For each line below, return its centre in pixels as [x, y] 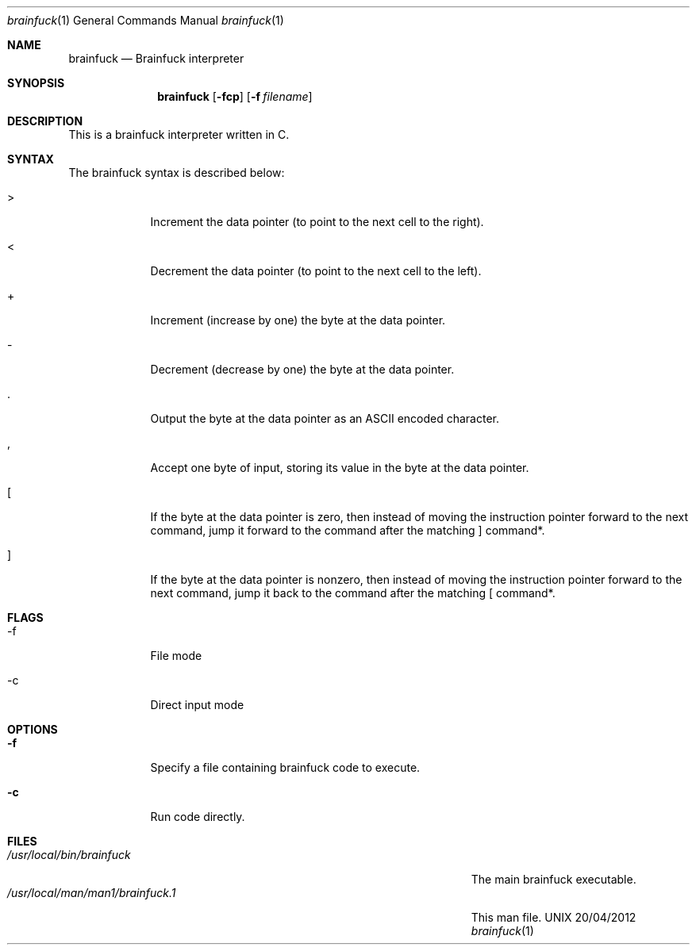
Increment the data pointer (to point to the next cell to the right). [317, 222]
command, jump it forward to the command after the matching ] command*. [348, 530]
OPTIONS [33, 729]
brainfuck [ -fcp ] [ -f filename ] [235, 96]
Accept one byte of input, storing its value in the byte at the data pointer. [340, 468]
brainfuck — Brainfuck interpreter [156, 58]
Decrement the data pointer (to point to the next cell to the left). [316, 271]
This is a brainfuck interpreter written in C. [179, 134]
